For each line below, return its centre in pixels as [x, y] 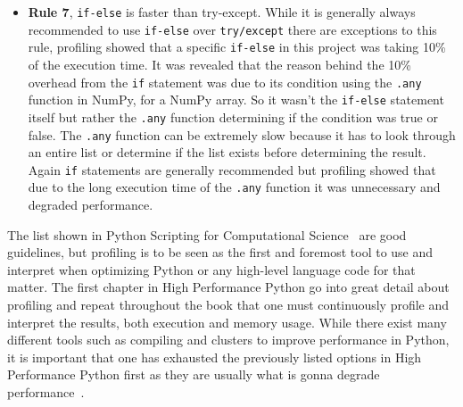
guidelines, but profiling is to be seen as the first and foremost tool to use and [220, 252]
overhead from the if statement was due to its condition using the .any [225, 82]
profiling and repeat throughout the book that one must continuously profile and [228, 305]
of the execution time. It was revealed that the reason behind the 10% [219, 64]
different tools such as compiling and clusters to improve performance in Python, [228, 340]
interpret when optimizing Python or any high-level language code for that [211, 269]
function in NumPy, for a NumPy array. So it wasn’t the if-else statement [236, 100]
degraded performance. [91, 205]
